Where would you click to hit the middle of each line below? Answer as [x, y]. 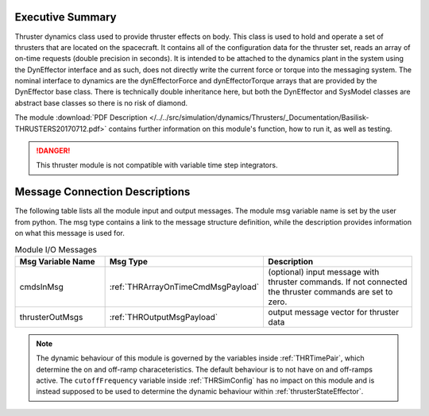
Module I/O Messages [56, 249]
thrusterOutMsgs [51, 317]
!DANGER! [53, 151]
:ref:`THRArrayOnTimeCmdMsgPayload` [184, 287]
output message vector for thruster [334, 312]
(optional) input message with [324, 272]
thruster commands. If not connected [338, 282]
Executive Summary [66, 17]
